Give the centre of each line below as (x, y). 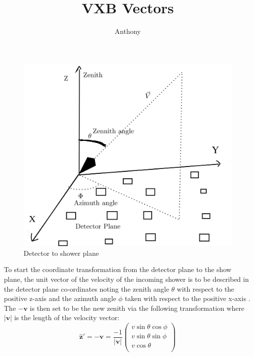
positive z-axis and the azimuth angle (60, 298)
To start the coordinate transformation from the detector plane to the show (118, 269)
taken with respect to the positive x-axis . (188, 298)
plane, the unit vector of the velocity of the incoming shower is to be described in (127, 279)
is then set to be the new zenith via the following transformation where (137, 308)
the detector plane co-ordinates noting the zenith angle (87, 288)
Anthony (128, 31)
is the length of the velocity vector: (67, 317)
